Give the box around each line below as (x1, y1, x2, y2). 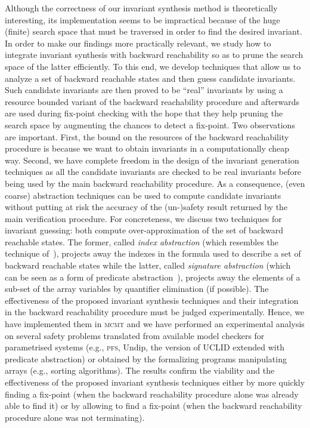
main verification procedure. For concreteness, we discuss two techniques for (5, 212, 282, 224)
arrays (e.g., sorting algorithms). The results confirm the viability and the (5, 364, 275, 377)
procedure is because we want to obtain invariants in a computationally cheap (5, 142, 290, 155)
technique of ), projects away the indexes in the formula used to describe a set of (5, 247, 301, 260)
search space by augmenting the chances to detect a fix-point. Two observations (5, 118, 295, 131)
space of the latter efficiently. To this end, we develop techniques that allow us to (5, 60, 301, 72)
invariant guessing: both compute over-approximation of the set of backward (5, 224, 284, 236)
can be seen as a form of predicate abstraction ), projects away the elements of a (5, 270, 300, 283)
